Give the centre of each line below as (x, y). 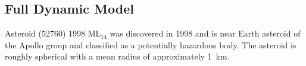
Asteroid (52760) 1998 (45, 33)
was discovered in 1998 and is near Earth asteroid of (205, 33)
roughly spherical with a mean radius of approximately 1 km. (117, 56)
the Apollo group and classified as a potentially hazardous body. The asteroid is (151, 44)
